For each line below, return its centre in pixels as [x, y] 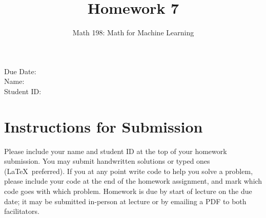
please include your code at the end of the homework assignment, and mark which [133, 181]
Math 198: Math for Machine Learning [133, 32]
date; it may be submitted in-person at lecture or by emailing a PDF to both [125, 201]
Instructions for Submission [104, 126]
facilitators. [22, 211]
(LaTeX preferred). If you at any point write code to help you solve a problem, [129, 171]
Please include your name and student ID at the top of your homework [116, 151]
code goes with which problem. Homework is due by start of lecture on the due [128, 191]
